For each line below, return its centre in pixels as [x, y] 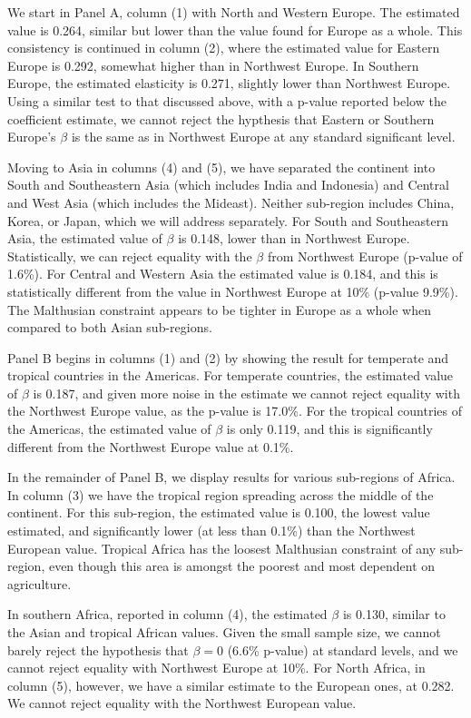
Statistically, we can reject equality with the [130, 256]
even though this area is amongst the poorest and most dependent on [242, 566]
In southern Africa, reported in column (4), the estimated [167, 614]
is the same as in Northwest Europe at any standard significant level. [263, 137]
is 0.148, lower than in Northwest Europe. [294, 238]
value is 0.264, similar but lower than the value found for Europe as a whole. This [235, 30]
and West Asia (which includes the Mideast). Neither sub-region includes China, [231, 202]
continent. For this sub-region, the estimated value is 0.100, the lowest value [219, 512]
